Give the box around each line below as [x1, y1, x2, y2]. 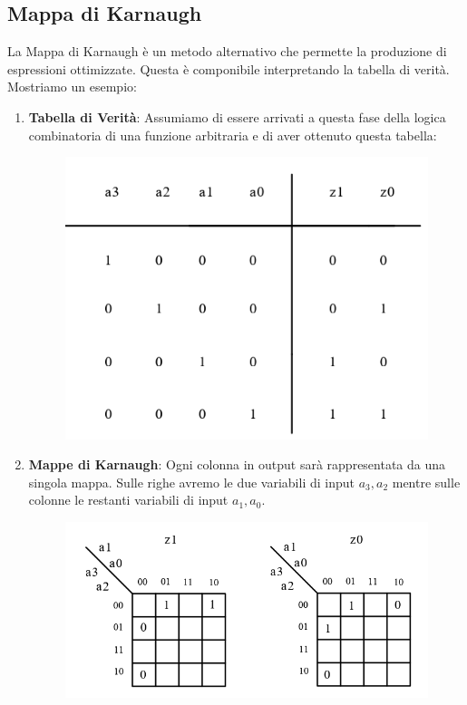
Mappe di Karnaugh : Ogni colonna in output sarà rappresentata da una [28, 455, 446, 474]
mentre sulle [392, 472, 461, 491]
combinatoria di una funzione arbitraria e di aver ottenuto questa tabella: [28, 125, 437, 144]
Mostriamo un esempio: [7, 77, 137, 96]
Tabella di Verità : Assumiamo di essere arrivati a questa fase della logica [28, 107, 446, 126]
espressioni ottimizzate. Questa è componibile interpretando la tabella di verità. [7, 59, 450, 78]
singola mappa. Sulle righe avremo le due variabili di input [28, 472, 355, 491]
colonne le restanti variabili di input [28, 490, 229, 509]
